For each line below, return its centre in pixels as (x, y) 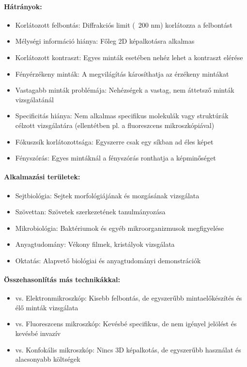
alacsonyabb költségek (48, 359)
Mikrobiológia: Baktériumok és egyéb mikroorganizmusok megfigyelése (120, 228)
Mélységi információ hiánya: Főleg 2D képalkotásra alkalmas (105, 41)
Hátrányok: (23, 6)
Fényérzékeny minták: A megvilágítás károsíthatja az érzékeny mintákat (122, 73)
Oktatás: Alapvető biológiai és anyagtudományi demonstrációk (108, 260)
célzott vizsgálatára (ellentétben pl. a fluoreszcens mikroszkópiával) (115, 125)
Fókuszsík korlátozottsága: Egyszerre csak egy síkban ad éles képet (114, 141)
